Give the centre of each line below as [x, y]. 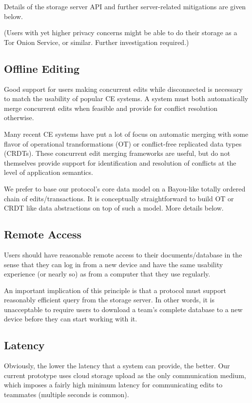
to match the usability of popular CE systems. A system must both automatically [126, 98]
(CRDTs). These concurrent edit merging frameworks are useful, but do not [117, 153]
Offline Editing [42, 68]
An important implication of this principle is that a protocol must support [115, 290]
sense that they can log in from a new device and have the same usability [114, 264]
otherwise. [19, 117]
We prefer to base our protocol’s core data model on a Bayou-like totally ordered [125, 188]
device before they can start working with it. [71, 319]
